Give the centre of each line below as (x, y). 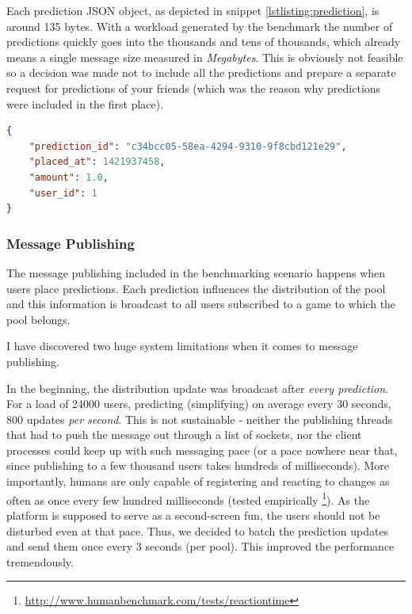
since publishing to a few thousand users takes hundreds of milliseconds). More (198, 465)
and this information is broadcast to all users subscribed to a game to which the (201, 304)
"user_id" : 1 (63, 193)
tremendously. (40, 561)
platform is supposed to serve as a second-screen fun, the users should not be (193, 515)
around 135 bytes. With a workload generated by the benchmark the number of (200, 26)
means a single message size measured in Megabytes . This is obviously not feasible (205, 57)
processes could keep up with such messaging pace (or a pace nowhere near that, (202, 450)
